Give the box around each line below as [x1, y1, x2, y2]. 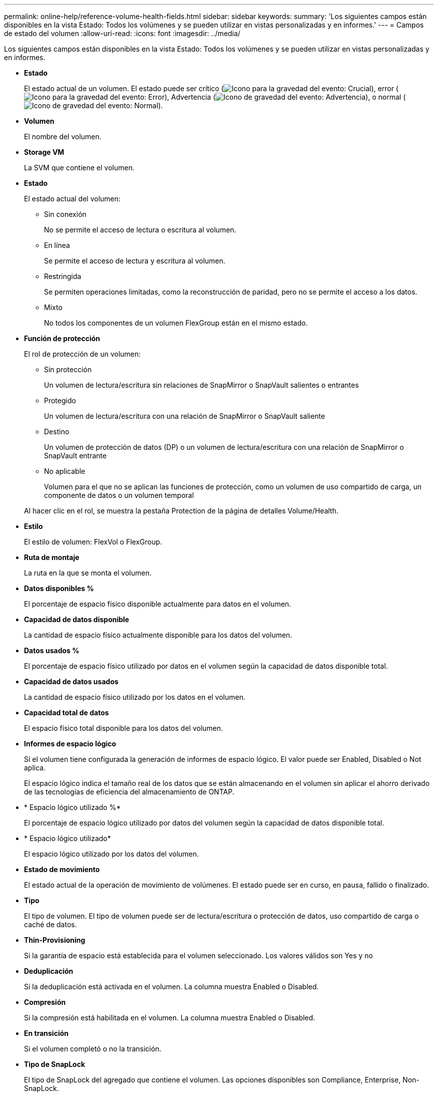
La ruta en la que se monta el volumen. [24, 569, 151, 577]
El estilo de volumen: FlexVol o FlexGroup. [24, 537, 162, 546]
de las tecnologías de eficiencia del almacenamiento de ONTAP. [24, 787, 234, 796]
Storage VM [24, 148, 64, 156]
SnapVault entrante [44, 451, 107, 460]
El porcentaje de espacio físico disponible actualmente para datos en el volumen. [24, 600, 291, 608]
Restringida [44, 272, 81, 281]
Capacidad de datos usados [24, 677, 118, 686]
